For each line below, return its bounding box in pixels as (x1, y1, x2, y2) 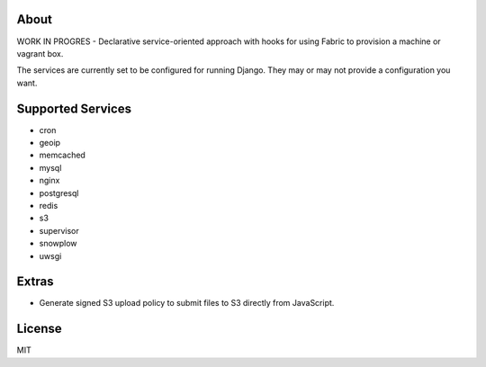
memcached (39, 149, 85, 161)
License (16, 321, 62, 336)
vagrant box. (16, 48, 64, 58)
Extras (16, 274, 54, 290)
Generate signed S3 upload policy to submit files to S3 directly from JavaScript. (39, 298, 335, 309)
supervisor (39, 225, 80, 236)
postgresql (39, 187, 79, 198)
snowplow (39, 238, 77, 249)
